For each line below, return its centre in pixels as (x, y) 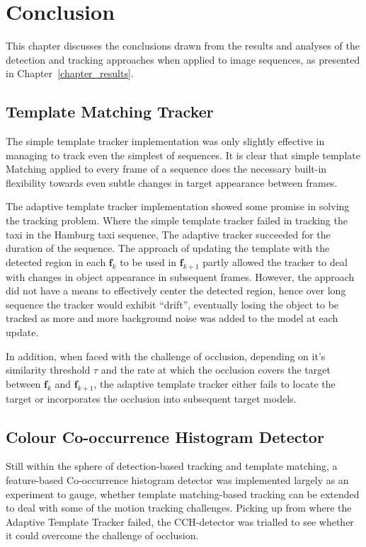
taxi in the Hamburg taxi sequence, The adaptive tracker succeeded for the (168, 234)
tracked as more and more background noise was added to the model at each (172, 318)
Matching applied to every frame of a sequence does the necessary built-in (166, 169)
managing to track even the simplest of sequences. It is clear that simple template (183, 155)
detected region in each (56, 261)
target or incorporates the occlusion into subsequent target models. (151, 398)
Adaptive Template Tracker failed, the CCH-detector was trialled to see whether (180, 521)
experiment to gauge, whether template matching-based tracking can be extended (183, 494)
